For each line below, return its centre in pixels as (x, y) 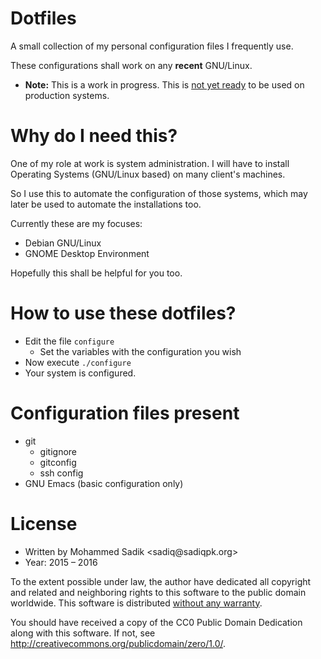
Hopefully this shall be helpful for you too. (96, 273)
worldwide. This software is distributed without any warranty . (136, 603)
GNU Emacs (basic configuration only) (104, 483)
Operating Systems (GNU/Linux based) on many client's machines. (148, 174)
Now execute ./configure (78, 362)
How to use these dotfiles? (123, 313)
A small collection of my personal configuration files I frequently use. (152, 46)
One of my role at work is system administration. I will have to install (150, 163)
